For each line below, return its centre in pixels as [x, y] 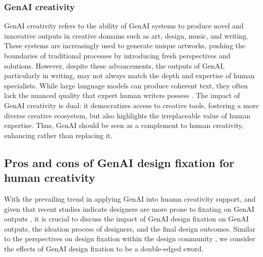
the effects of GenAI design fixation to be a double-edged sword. [104, 248]
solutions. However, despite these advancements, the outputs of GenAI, [115, 65]
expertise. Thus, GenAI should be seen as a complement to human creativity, [124, 125]
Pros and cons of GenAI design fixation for [119, 162]
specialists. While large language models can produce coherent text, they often [126, 85]
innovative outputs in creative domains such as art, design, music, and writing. [126, 35]
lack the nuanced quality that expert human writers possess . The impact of [122, 95]
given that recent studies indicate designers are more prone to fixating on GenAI [129, 208]
